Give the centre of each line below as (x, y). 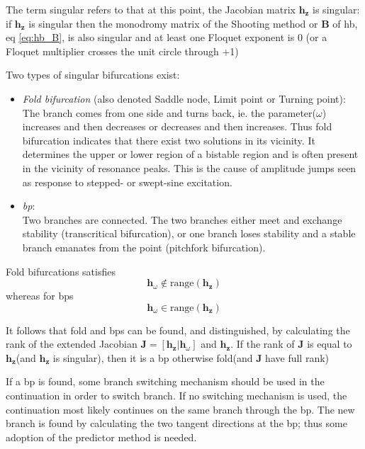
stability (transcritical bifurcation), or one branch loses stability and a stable (189, 233)
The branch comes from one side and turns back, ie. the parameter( (169, 112)
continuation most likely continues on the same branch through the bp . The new (180, 409)
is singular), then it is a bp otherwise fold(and (153, 357)
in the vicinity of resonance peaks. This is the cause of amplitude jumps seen (189, 167)
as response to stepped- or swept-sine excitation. (127, 182)
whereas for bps (40, 296)
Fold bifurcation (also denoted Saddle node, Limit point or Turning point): (184, 98)
